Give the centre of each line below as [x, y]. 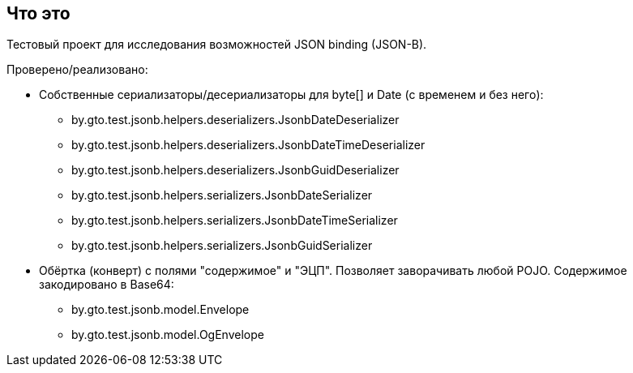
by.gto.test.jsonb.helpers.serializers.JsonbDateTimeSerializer [235, 221]
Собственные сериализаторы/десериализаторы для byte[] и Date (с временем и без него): [291, 95]
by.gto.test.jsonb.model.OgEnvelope [168, 335]
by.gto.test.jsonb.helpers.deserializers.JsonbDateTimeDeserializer [248, 145]
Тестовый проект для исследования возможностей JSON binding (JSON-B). [217, 45]
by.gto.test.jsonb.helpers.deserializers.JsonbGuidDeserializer [235, 170]
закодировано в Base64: [107, 285]
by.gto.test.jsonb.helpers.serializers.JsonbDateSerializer [222, 195]
